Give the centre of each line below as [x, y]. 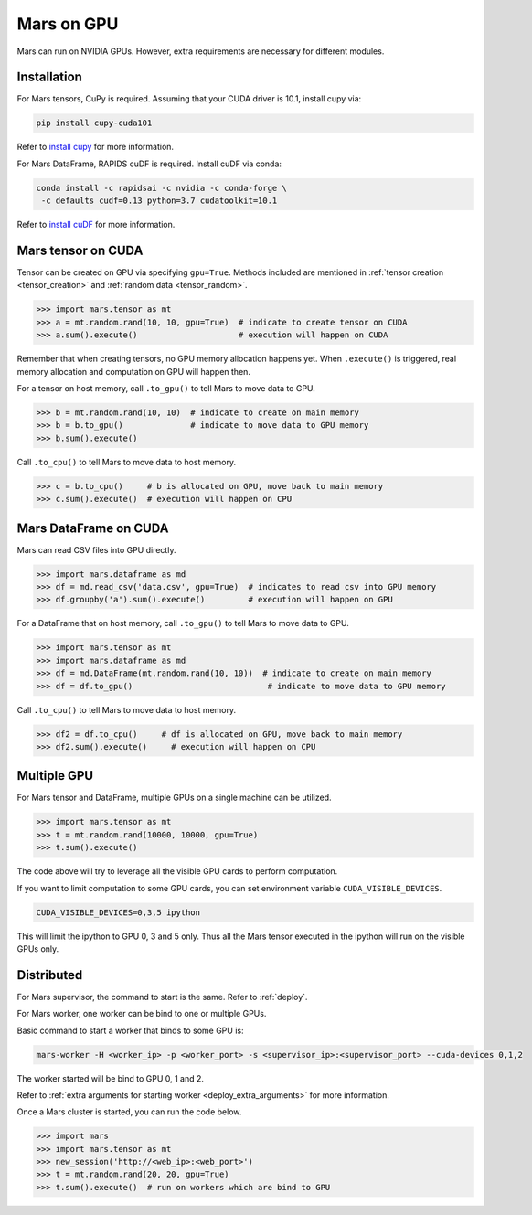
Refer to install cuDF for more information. [96, 225]
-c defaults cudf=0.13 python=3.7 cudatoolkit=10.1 [160, 201]
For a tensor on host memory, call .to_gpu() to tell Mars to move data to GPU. [166, 388]
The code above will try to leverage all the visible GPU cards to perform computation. [177, 871]
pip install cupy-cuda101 [94, 123]
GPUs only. [38, 949]
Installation [49, 77]
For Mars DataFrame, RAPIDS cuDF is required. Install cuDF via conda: [149, 164]
